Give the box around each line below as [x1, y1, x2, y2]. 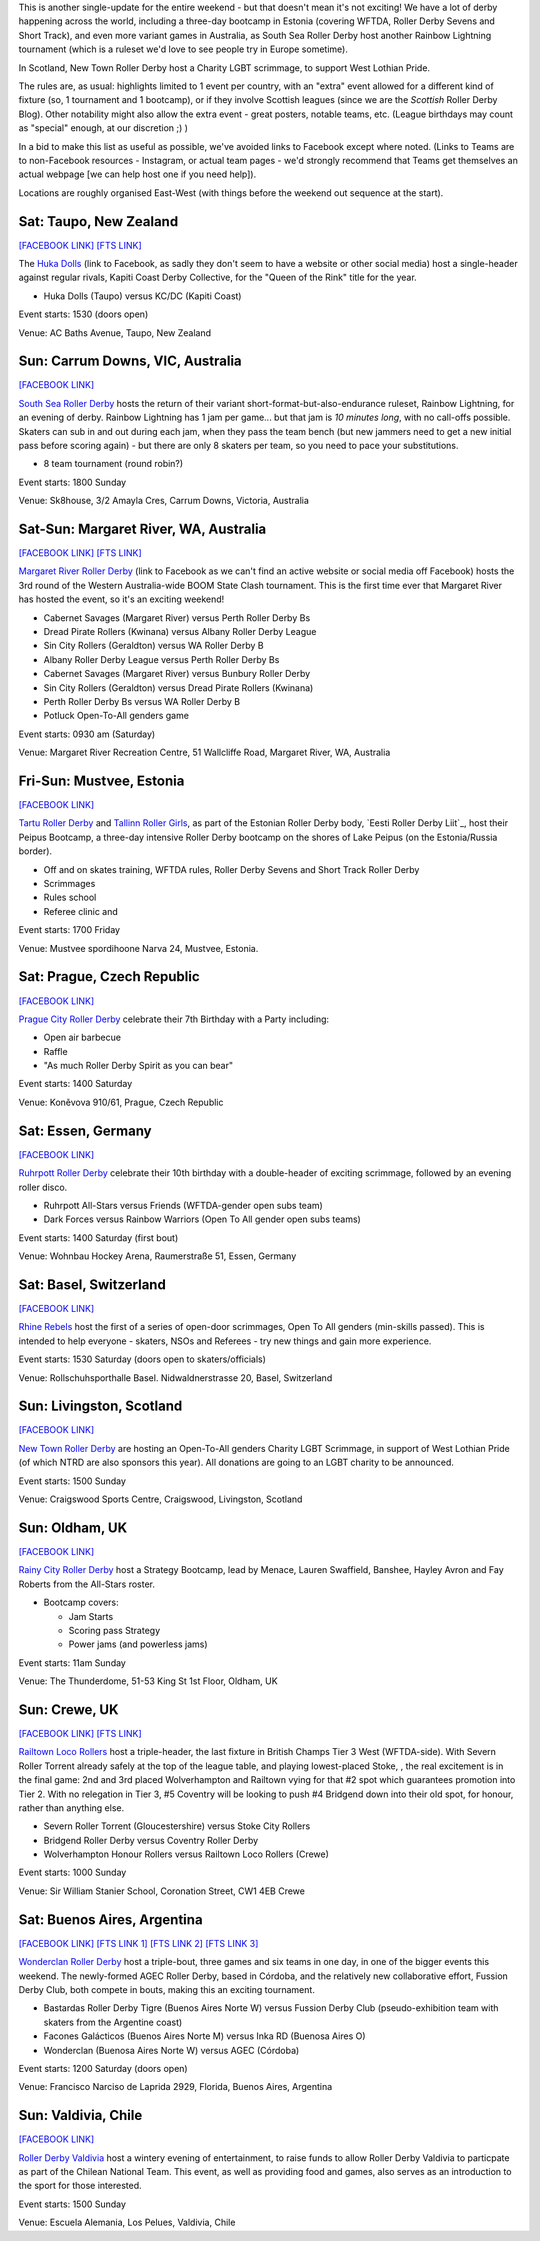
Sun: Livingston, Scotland [18, 1398, 183, 1415]
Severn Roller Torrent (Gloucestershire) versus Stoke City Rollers [43, 1820, 311, 1832]
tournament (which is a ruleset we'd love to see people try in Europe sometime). [18, 43, 349, 55]
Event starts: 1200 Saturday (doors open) [18, 2062, 189, 2074]
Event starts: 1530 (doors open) [18, 308, 149, 320]
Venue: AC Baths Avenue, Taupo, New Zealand [18, 326, 212, 339]
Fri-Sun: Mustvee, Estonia [18, 772, 185, 789]
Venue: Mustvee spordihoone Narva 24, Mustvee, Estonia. [18, 942, 259, 954]
